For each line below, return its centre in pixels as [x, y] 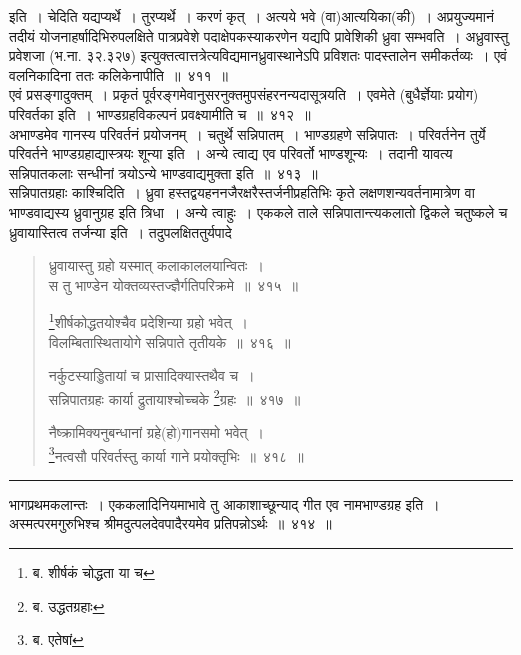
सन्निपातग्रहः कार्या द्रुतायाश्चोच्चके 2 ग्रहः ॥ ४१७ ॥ [174, 397]
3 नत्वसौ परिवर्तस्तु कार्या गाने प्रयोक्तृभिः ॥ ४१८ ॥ [176, 454]
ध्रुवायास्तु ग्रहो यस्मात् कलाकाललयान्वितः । [156, 265]
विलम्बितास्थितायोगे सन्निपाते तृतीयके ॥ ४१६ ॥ [169, 341]
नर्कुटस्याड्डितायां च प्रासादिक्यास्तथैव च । [151, 375]
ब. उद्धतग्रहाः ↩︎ [68, 605]
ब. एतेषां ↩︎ [58, 639]
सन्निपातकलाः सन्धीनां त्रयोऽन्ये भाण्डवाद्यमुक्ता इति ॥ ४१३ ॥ [163, 172]
